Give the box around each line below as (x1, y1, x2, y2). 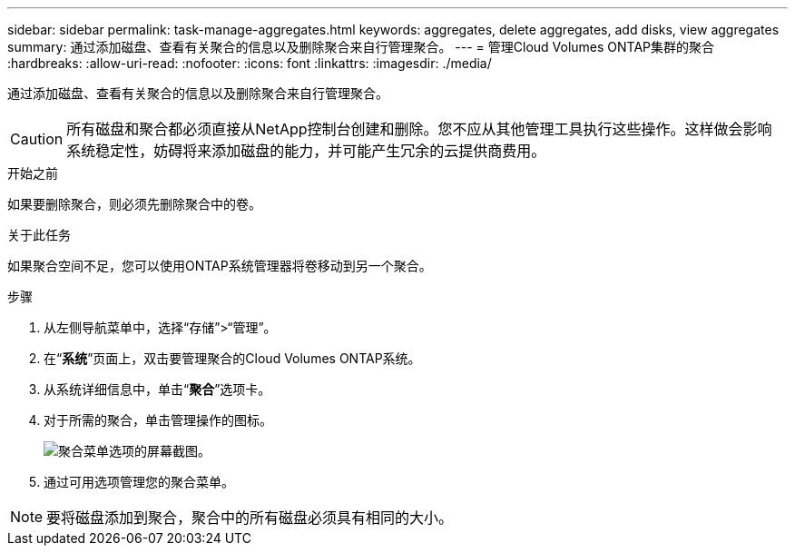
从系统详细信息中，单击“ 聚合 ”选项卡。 (44, 381, 271, 397)
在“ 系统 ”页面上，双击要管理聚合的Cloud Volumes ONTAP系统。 (44, 351, 421, 366)
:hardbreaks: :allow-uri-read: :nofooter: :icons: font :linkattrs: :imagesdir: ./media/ (7, 55, 492, 71)
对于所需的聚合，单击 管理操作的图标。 (44, 412, 272, 428)
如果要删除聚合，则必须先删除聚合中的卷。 (7, 196, 261, 212)
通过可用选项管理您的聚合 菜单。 (44, 474, 234, 489)
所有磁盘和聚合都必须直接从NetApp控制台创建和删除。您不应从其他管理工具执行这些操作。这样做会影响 (66, 120, 772, 138)
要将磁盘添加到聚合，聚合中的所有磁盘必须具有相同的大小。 (46, 509, 454, 527)
